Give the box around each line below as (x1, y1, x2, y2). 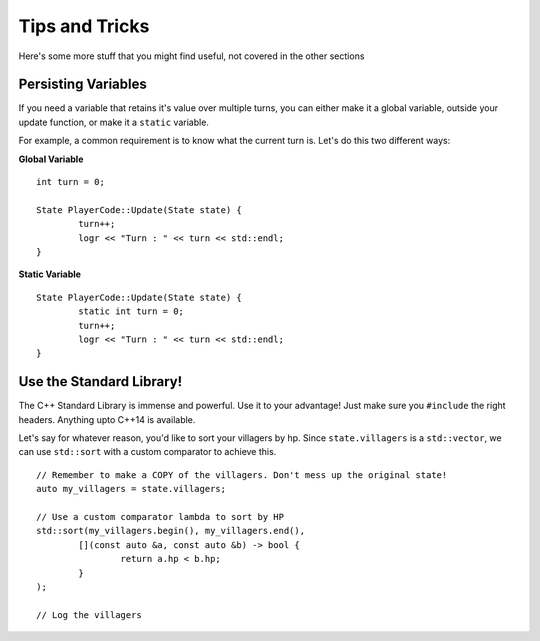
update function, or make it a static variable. (18, 116, 210, 128)
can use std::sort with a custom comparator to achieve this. (18, 446, 277, 458)
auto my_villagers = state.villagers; (36, 483, 227, 495)
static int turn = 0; (78, 306, 185, 317)
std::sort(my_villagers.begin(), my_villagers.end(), (36, 525, 305, 537)
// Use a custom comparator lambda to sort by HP (36, 511, 285, 522)
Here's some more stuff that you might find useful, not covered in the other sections (18, 50, 365, 62)
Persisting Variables (18, 76, 147, 93)
